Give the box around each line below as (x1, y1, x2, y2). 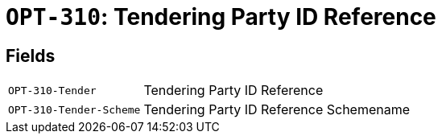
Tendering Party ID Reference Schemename (143, 101, 411, 118)
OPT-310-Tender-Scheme (8, 103, 141, 116)
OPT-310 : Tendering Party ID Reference (6, 3, 436, 31)
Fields (6, 45, 56, 66)
